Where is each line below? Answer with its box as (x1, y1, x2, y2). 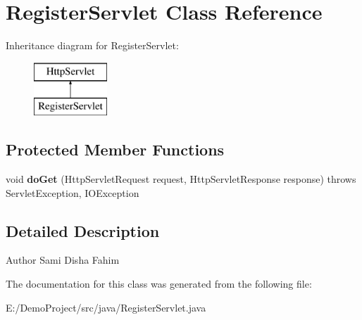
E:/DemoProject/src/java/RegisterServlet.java (6, 300, 206, 314)
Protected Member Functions (6, 139, 225, 160)
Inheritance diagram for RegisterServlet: (6, 38, 179, 53)
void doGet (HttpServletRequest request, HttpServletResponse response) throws (6, 172, 356, 186)
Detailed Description (6, 219, 160, 241)
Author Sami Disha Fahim (6, 252, 120, 267)
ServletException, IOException (6, 185, 139, 200)
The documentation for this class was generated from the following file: (6, 276, 312, 291)
